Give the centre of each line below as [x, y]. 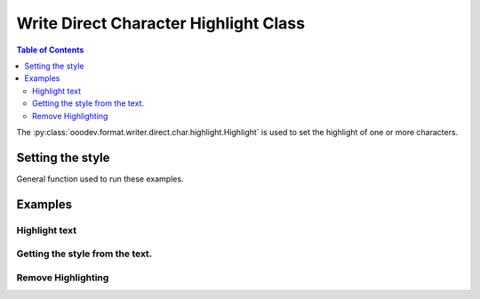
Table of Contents [50, 50]
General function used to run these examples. [100, 179]
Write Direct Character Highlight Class [161, 23]
